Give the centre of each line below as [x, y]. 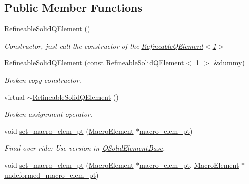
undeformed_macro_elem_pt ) [52, 175]
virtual [14, 97]
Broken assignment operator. [48, 114]
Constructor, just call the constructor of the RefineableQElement [104, 45]
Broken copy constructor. [43, 79]
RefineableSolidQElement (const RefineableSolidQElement [94, 63]
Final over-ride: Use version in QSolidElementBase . [85, 148]
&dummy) [229, 63]
